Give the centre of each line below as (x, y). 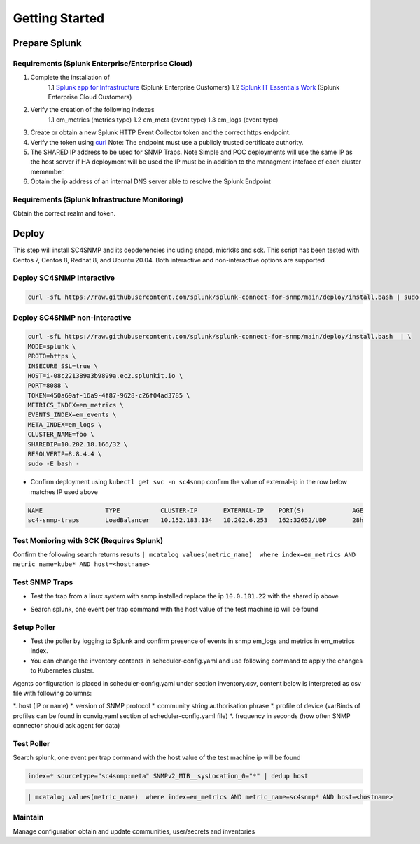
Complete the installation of (70, 78)
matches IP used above (64, 492)
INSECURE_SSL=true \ (63, 366)
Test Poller (31, 743)
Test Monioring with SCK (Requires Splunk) (88, 540)
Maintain (28, 817)
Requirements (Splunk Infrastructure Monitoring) (98, 199)
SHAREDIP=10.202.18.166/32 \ (78, 444)
